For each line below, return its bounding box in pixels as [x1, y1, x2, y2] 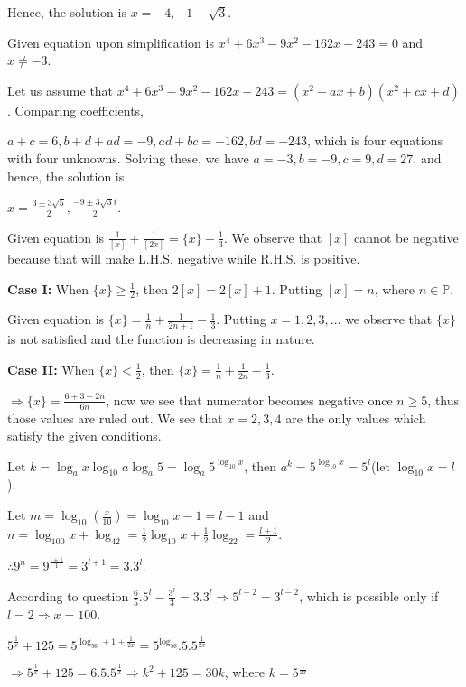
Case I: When [7, 279, 89, 298]
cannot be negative [354, 227, 459, 246]
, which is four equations [307, 131, 443, 150]
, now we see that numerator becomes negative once [106, 390, 393, 409]
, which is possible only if [299, 586, 439, 605]
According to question [7, 586, 129, 605]
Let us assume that [7, 80, 114, 99]
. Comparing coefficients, [7, 100, 144, 119]
